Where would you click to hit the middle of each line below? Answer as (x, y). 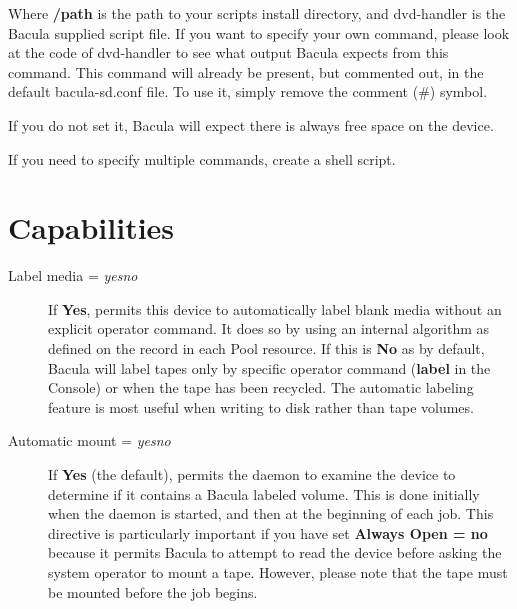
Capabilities (91, 227)
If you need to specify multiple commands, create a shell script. (202, 158)
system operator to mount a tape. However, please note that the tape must (278, 572)
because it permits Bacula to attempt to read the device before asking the (275, 552)
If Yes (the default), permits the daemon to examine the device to (252, 474)
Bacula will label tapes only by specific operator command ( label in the (269, 367)
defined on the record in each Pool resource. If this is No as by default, (266, 348)
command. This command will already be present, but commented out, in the (246, 71)
